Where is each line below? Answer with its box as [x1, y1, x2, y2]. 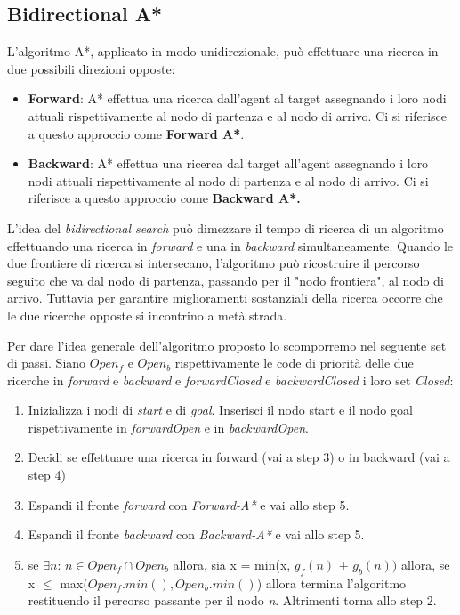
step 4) [28, 465, 66, 484]
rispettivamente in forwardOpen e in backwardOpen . [28, 417, 309, 436]
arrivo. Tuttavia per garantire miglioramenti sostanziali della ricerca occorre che [7, 288, 443, 307]
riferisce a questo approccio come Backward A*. [28, 189, 301, 207]
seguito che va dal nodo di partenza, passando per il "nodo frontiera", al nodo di [7, 271, 444, 289]
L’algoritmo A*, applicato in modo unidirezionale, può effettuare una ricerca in [7, 42, 439, 61]
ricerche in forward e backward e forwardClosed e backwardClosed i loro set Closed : [7, 370, 454, 389]
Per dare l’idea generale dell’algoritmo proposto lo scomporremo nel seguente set [7, 336, 447, 354]
